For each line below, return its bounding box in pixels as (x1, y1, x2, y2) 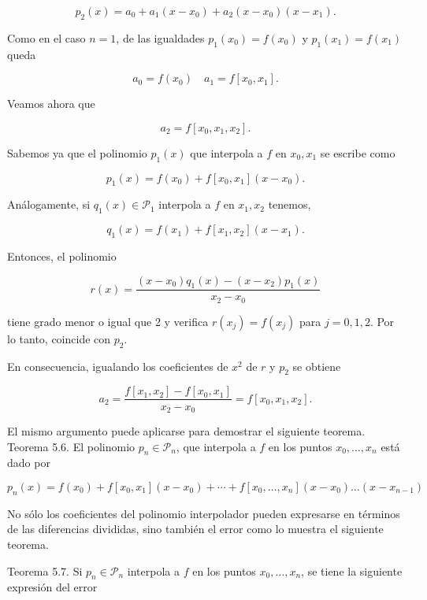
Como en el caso (7, 29, 86, 46)
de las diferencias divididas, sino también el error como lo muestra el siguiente (7, 520, 384, 537)
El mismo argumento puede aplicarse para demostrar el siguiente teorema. (7, 422, 366, 439)
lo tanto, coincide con (7, 330, 111, 346)
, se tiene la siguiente (301, 562, 403, 579)
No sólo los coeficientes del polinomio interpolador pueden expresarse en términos (7, 505, 400, 521)
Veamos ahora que (7, 95, 95, 112)
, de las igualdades (116, 29, 205, 46)
